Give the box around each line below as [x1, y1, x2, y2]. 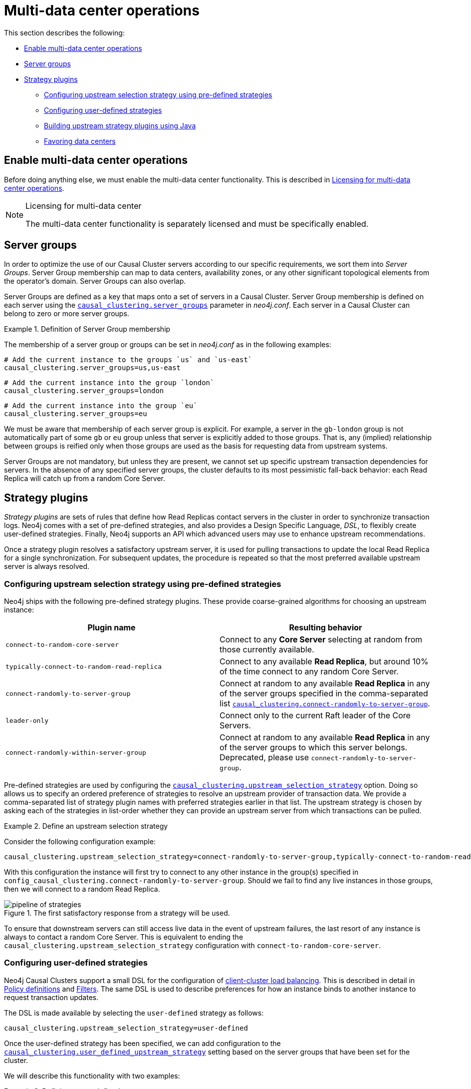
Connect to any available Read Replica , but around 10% [220, 656, 429, 667]
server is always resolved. [4, 562, 90, 571]
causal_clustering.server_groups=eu [4, 410, 147, 418]
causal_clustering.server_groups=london [4, 387, 164, 395]
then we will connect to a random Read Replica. [4, 885, 160, 894]
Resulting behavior [289, 622, 362, 633]
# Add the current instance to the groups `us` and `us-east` [4, 356, 252, 364]
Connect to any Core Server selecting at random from [220, 634, 423, 645]
